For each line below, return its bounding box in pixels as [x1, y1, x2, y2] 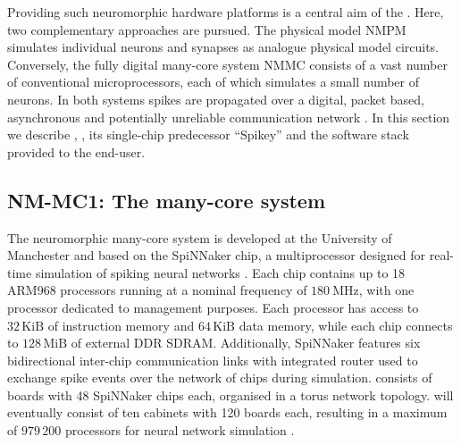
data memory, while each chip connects [239, 315, 453, 334]
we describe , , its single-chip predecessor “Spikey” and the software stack [7, 125, 409, 144]
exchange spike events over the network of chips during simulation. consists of [7, 368, 432, 387]
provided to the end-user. [7, 142, 146, 161]
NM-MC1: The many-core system [7, 186, 326, 214]
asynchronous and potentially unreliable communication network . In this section [7, 107, 450, 126]
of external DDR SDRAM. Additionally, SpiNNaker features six [71, 333, 421, 352]
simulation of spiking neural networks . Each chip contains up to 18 [35, 263, 406, 281]
